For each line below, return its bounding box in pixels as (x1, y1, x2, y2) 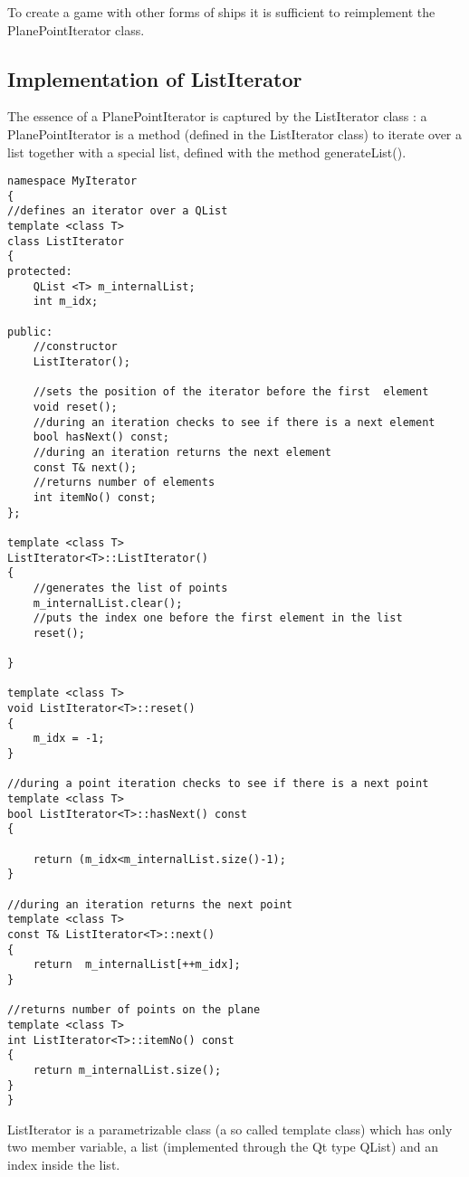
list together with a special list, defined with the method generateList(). (7, 142, 407, 161)
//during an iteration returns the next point (7, 897, 292, 911)
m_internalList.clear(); (33, 596, 183, 610)
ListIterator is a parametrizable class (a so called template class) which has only (7, 1119, 453, 1138)
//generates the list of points (33, 581, 228, 594)
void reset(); (33, 401, 118, 414)
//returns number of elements (33, 476, 215, 489)
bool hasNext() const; (33, 431, 169, 444)
